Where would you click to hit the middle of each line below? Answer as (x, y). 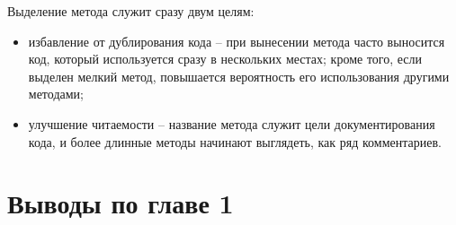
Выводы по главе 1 (121, 203)
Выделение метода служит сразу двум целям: (131, 11)
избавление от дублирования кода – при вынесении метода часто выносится (237, 41)
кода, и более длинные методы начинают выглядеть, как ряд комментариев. (235, 141)
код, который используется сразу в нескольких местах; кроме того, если (225, 59)
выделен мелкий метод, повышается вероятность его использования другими (239, 76)
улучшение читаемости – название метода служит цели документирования (232, 123)
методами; (56, 94)
